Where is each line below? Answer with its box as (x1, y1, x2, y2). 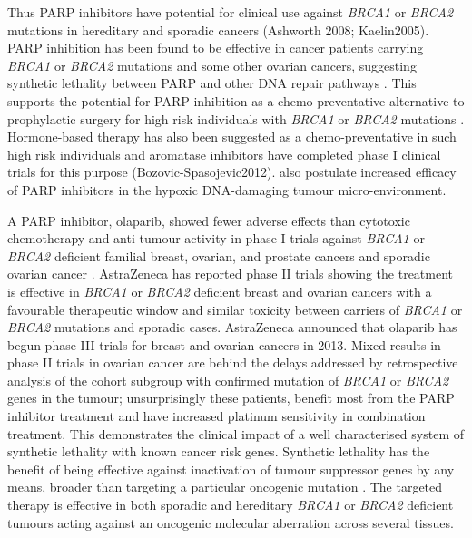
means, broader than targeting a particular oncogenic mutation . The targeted (7, 477, 443, 496)
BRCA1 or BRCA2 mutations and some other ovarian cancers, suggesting (7, 55, 417, 74)
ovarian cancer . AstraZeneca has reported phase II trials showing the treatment (7, 264, 454, 283)
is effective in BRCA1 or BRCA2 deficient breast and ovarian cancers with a (7, 281, 432, 300)
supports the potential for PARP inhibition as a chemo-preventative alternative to (7, 91, 465, 110)
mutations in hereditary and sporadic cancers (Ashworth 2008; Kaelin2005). (7, 20, 429, 39)
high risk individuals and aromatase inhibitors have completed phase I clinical (7, 144, 441, 163)
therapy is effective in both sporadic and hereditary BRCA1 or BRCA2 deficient (7, 495, 454, 514)
